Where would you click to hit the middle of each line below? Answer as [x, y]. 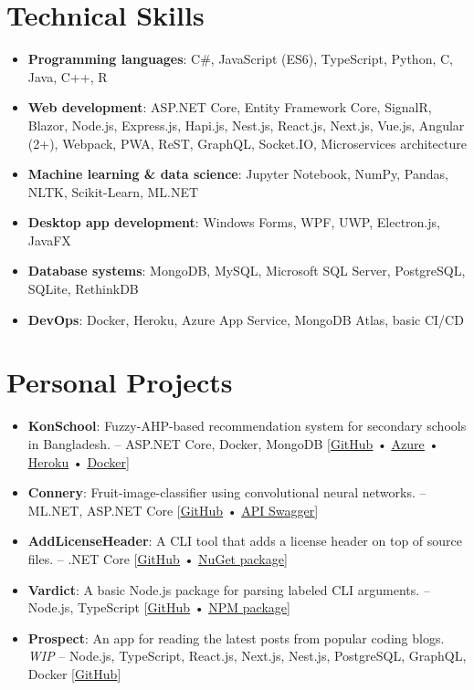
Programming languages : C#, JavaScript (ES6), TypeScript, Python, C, [240, 59]
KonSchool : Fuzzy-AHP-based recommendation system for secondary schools [247, 426]
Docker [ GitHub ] [74, 673]
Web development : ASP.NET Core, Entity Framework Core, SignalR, [230, 107]
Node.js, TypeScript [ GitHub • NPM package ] [159, 607]
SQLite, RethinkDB [83, 289]
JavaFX [49, 240]
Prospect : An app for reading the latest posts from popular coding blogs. [236, 638]
